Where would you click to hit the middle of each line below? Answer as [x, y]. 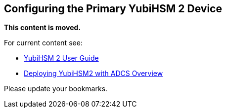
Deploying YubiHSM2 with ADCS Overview [93, 74]
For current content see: [43, 43]
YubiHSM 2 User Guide [61, 58]
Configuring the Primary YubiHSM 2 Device [113, 9]
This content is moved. [43, 28]
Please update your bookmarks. [56, 89]
